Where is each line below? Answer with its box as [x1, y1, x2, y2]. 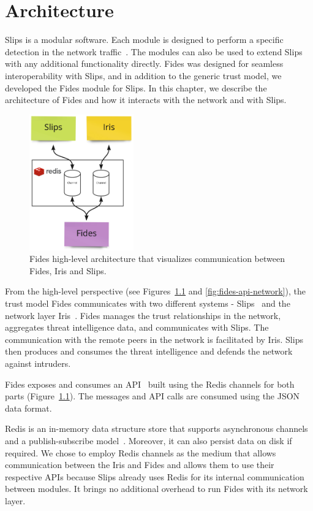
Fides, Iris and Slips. [29, 264, 107, 277]
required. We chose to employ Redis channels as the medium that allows [5, 446, 276, 459]
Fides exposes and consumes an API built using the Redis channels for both [5, 377, 295, 390]
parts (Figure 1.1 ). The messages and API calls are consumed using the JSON [5, 390, 300, 402]
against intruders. [5, 356, 71, 369]
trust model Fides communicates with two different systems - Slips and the [5, 297, 290, 309]
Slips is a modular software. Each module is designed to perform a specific [5, 33, 284, 46]
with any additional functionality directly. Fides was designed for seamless [5, 57, 284, 70]
